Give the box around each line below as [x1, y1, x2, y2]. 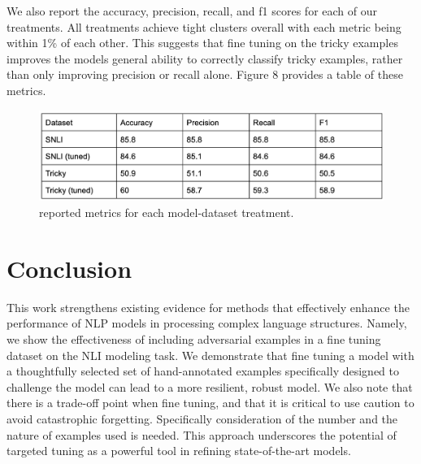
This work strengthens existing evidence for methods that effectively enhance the [7, 298, 410, 315]
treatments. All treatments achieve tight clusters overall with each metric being [7, 18, 401, 35]
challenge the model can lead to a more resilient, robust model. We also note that [7, 378, 413, 395]
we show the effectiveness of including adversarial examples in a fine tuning [7, 330, 381, 347]
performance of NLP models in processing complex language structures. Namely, [7, 314, 407, 332]
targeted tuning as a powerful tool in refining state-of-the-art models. [7, 442, 351, 459]
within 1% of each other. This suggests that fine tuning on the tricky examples [7, 34, 398, 51]
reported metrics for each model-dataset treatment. [39, 204, 294, 221]
